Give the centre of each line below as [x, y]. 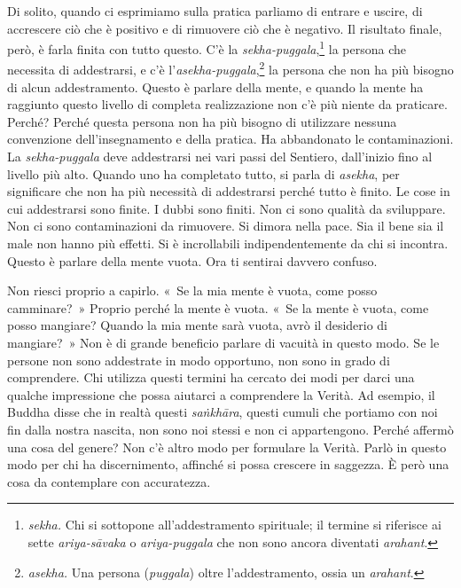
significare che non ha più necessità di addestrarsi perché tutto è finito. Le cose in [229, 191]
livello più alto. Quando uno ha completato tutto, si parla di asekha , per [203, 173]
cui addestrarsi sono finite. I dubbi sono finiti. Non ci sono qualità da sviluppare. [227, 208]
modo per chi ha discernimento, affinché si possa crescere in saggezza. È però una [228, 464]
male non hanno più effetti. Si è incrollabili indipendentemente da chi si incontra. [228, 243]
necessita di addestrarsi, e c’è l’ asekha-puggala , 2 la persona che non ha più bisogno [230, 68]
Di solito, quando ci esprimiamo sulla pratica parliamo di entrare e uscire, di [215, 11]
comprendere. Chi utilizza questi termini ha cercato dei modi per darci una [211, 377]
